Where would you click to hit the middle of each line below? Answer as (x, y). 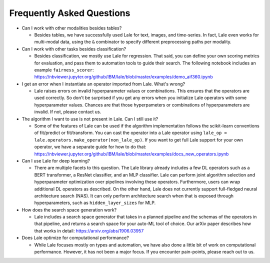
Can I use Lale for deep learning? (56, 160)
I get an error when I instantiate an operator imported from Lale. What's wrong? (103, 84)
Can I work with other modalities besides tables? (72, 28)
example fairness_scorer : (64, 69)
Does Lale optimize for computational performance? (75, 238)
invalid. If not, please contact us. (68, 112)
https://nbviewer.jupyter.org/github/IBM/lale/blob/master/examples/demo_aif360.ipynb (123, 77)
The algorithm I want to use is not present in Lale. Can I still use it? (90, 119)
